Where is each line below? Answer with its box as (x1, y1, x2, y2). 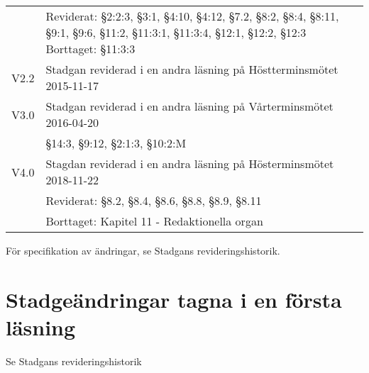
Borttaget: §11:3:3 (45, 40, 136, 57)
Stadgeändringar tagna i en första (6, 284, 342, 313)
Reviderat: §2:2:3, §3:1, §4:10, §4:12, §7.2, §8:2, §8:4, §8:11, (45, 8, 339, 24)
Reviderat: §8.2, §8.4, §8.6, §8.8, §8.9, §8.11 (45, 192, 262, 208)
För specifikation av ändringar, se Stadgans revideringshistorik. (6, 243, 280, 257)
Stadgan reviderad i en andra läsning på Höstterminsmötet (45, 61, 338, 77)
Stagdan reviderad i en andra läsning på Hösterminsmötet (45, 155, 334, 172)
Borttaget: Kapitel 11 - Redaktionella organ (45, 213, 263, 229)
